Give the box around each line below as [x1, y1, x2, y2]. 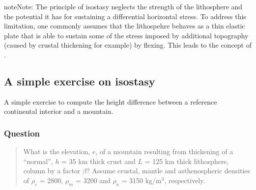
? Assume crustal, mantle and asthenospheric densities [86, 165, 251, 176]
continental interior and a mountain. [4, 106, 114, 116]
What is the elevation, [23, 146, 90, 157]
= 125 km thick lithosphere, [144, 156, 229, 166]
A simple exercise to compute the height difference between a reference [4, 96, 217, 107]
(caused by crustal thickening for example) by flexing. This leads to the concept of [4, 40, 252, 50]
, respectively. [164, 175, 205, 185]
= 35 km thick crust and [61, 156, 136, 166]
